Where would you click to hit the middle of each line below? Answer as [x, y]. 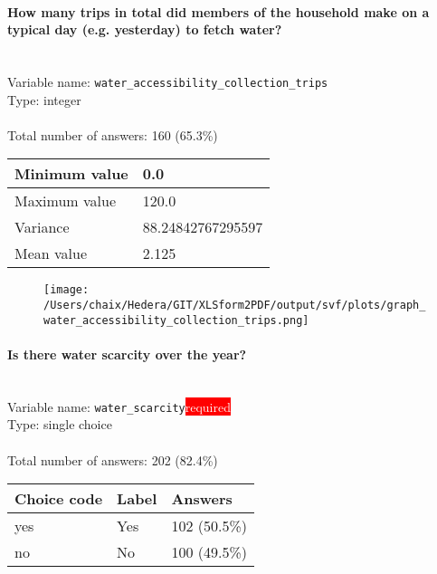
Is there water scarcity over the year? [127, 354]
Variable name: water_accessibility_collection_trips [168, 81]
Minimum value [71, 174]
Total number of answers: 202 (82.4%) [113, 459]
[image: [66, 290]
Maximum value [66, 201]
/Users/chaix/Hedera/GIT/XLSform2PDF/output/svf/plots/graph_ [235, 306]
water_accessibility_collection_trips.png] [176, 320]
